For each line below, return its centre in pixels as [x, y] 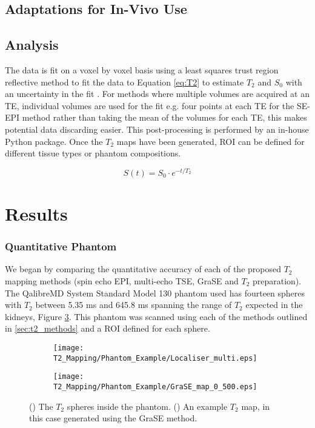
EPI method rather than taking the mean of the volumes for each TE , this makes [156, 117]
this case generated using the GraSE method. [113, 418]
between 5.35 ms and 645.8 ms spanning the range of [134, 305]
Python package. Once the [54, 141]
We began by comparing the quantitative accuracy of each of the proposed [143, 269]
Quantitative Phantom [61, 246]
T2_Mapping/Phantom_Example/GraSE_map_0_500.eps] [155, 386]
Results [36, 213]
